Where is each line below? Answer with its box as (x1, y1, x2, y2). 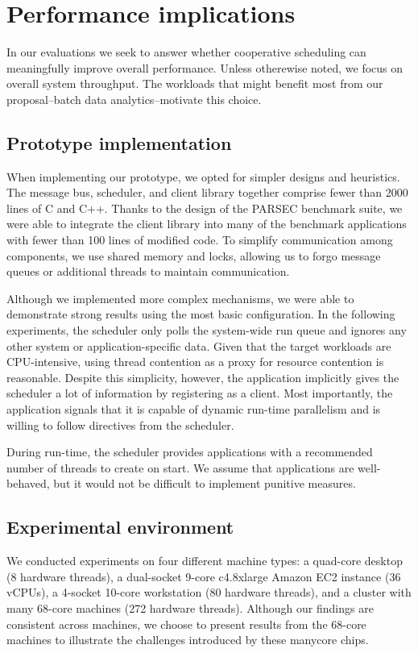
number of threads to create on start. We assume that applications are (6, 459, 354, 476)
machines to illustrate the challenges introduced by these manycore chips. (6, 631, 369, 648)
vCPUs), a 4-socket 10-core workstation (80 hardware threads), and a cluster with (6, 584, 412, 601)
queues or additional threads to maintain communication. (6, 263, 290, 280)
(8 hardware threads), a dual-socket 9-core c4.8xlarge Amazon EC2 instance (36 (6, 568, 401, 584)
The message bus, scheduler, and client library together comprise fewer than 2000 (6, 184, 408, 201)
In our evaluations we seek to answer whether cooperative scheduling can (6, 44, 366, 60)
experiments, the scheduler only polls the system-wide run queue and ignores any (6, 322, 407, 339)
